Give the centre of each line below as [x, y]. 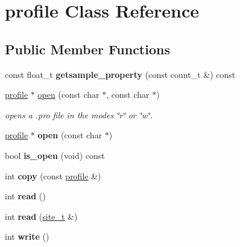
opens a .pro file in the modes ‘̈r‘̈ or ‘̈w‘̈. [79, 114]
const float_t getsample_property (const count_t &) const [120, 74]
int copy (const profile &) [53, 175]
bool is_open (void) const [55, 155]
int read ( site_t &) [41, 216]
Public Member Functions [87, 49]
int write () [27, 236]
